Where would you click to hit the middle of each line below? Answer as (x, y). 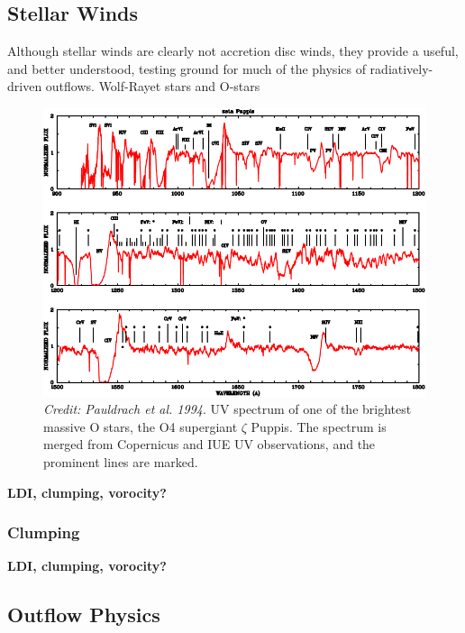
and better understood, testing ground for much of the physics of (187, 68)
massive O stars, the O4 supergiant (141, 426)
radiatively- (401, 68)
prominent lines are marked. (121, 461)
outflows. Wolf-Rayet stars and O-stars (153, 86)
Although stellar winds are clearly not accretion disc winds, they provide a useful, (233, 51)
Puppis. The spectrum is (319, 426)
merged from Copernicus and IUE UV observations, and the (210, 444)
